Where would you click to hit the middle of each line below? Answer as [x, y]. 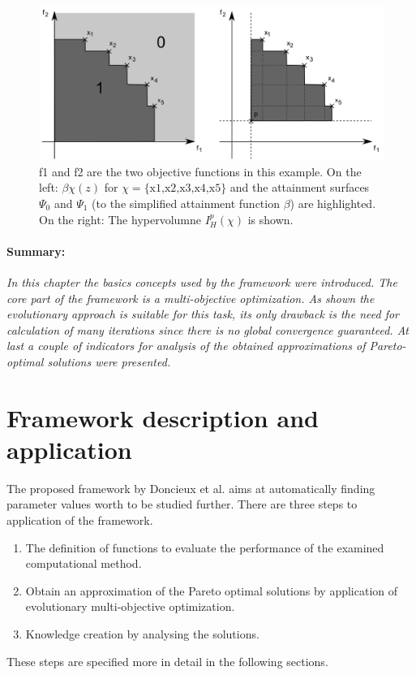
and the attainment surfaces [300, 187]
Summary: [36, 251]
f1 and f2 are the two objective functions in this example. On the [200, 171]
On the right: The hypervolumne [120, 219]
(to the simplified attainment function [186, 203]
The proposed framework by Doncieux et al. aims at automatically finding [191, 488]
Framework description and [163, 417]
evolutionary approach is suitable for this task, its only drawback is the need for [203, 314]
